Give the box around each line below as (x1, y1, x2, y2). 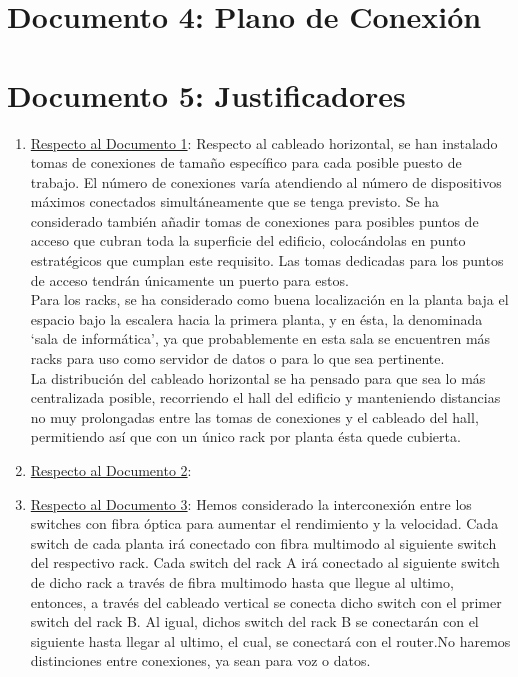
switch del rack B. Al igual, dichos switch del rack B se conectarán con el (30, 611, 479, 632)
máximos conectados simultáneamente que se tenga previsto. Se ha (30, 191, 440, 212)
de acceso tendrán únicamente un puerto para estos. (30, 269, 349, 290)
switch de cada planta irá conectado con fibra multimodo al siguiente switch (30, 532, 497, 553)
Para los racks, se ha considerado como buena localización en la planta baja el (30, 289, 509, 310)
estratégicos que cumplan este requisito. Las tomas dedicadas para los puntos (30, 250, 504, 271)
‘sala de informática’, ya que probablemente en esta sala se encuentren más (30, 328, 491, 349)
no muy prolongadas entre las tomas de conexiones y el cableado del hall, (30, 406, 479, 427)
